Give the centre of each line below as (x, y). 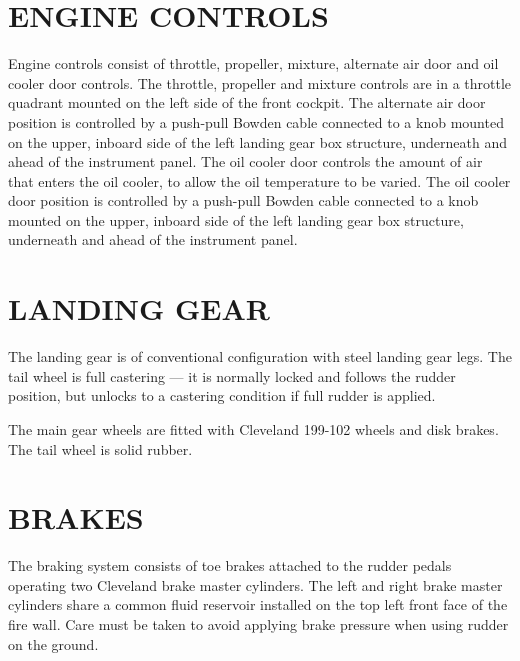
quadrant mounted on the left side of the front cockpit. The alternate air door (247, 102)
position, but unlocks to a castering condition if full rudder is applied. (222, 395)
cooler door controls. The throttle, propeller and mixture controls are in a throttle (260, 82)
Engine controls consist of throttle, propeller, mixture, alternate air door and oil (253, 63)
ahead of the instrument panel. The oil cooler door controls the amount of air (245, 161)
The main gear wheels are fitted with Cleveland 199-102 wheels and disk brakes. (253, 428)
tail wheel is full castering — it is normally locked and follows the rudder (232, 375)
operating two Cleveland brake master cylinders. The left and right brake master (255, 584)
